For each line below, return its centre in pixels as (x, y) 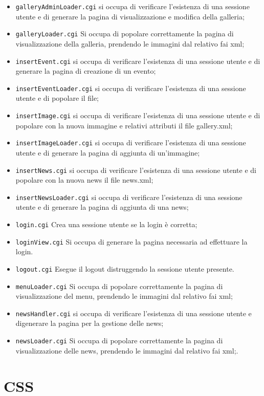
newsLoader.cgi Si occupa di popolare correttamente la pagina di (119, 340)
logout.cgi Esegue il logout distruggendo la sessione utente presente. (125, 268)
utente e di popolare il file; (57, 98)
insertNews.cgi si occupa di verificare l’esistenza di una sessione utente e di (136, 170)
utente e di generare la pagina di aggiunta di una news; (102, 207)
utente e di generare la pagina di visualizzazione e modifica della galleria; (130, 16)
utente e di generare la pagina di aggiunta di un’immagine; (108, 152)
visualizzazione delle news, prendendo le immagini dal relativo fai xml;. (127, 350)
